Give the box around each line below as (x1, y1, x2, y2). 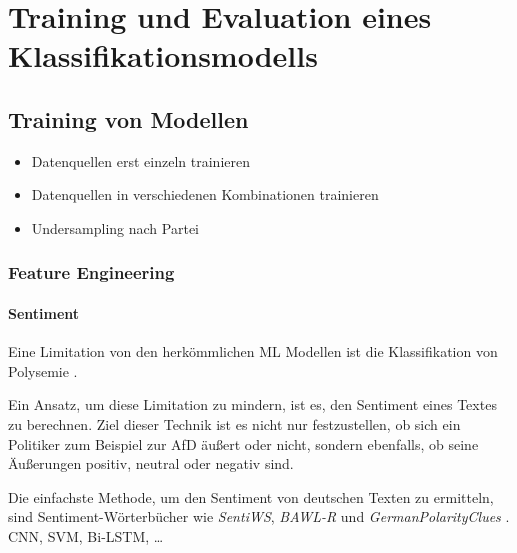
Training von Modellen (8, 103, 249, 134)
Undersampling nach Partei (31, 217, 199, 238)
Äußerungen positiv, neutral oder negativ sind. (8, 453, 294, 474)
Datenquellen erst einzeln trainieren (31, 150, 250, 171)
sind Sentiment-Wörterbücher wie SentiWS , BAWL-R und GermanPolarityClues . (8, 506, 510, 527)
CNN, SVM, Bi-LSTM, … (8, 525, 164, 546)
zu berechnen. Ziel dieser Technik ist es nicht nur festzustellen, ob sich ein (8, 413, 461, 434)
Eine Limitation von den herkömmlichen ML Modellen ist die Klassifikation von (8, 341, 498, 362)
